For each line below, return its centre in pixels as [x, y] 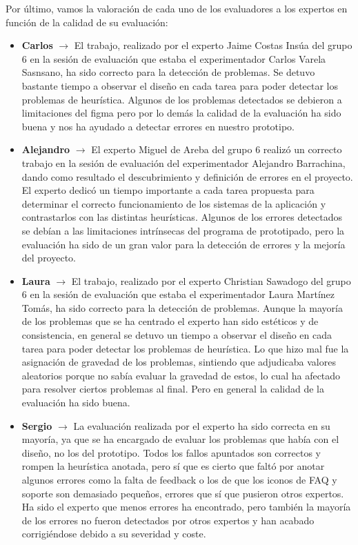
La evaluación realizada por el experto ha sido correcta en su [202, 425]
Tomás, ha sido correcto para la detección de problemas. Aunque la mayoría [182, 307]
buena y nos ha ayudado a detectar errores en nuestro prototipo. [158, 126]
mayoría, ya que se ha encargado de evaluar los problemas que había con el [180, 439]
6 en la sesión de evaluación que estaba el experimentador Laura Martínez [178, 294]
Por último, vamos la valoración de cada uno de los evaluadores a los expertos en [177, 8]
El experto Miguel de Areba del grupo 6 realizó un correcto [217, 149]
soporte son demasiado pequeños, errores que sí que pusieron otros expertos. [183, 493]
